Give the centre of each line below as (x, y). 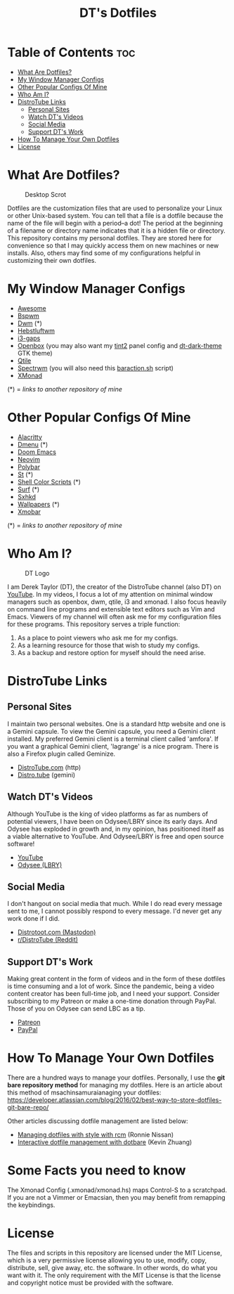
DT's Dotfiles (118, 13)
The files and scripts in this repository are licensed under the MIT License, (115, 1253)
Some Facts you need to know (97, 1171)
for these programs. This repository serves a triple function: (94, 624)
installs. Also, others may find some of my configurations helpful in (104, 253)
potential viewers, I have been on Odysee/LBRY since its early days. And (112, 821)
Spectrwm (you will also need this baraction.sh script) (96, 368)
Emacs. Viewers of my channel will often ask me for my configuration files (114, 616)
